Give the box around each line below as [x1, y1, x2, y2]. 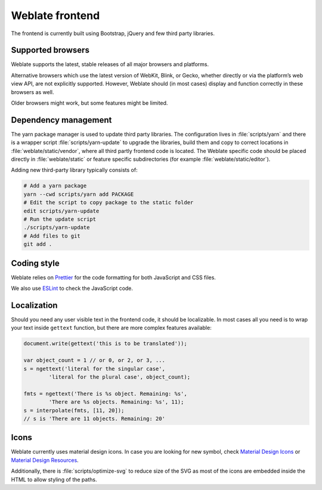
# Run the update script [23, 216, 97, 223]
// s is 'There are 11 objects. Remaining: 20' [23, 415, 165, 422]
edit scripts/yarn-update [23, 207, 100, 214]
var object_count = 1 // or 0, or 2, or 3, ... [23, 357, 165, 364]
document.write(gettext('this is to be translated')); [23, 340, 187, 347]
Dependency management [11, 115, 112, 125]
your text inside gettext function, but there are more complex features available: [11, 324, 212, 332]
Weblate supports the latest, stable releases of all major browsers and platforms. [11, 61, 209, 68]
